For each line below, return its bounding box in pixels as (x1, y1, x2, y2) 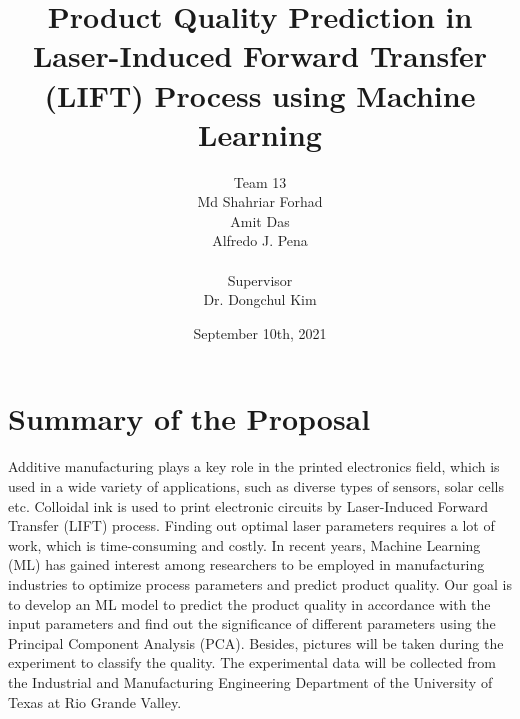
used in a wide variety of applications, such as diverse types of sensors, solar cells (8, 475, 505, 496)
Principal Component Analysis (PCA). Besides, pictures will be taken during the (8, 632, 504, 653)
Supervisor (227, 269, 293, 290)
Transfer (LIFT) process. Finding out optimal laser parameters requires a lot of (8, 515, 495, 536)
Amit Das (230, 210, 290, 231)
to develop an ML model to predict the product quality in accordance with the (8, 593, 491, 614)
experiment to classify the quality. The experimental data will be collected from (8, 652, 496, 673)
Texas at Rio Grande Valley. (8, 691, 182, 712)
